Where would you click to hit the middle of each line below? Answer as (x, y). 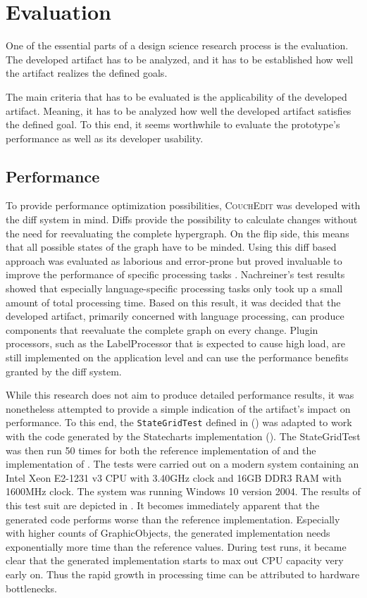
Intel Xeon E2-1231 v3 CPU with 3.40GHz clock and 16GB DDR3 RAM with (174, 477)
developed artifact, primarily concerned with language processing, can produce (175, 316)
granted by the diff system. (64, 371)
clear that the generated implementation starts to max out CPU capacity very (175, 560)
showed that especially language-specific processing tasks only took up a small (174, 288)
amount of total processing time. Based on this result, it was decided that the (173, 302)
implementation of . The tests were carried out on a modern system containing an (182, 464)
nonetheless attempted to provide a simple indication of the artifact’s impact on (178, 408)
